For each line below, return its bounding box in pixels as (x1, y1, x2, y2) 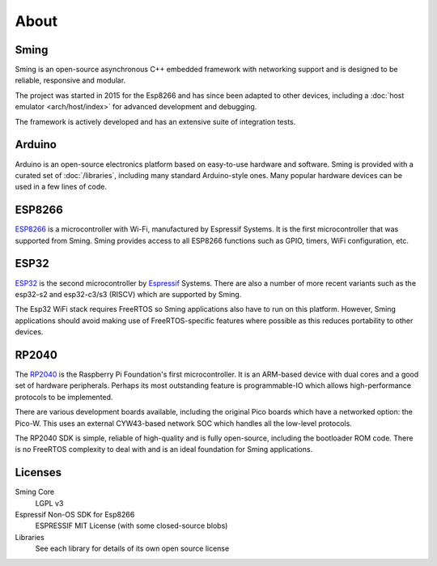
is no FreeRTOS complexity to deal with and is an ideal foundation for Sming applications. (15, 445, 313, 454)
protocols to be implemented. (15, 392, 113, 402)
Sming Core (15, 487, 55, 497)
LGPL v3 (35, 498, 64, 508)
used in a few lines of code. (15, 182, 108, 192)
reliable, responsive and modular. (15, 75, 126, 85)
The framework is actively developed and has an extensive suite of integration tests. (15, 117, 296, 126)
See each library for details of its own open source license (35, 543, 230, 554)
